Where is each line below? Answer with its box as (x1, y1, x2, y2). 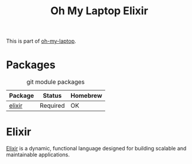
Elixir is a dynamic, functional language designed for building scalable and (6, 145, 187, 152)
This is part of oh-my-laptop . (6, 37, 77, 45)
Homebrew (70, 92, 102, 100)
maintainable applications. (6, 151, 70, 158)
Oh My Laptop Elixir (50, 4, 149, 18)
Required (40, 102, 65, 110)
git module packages (26, 78, 85, 86)
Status (43, 92, 62, 100)
